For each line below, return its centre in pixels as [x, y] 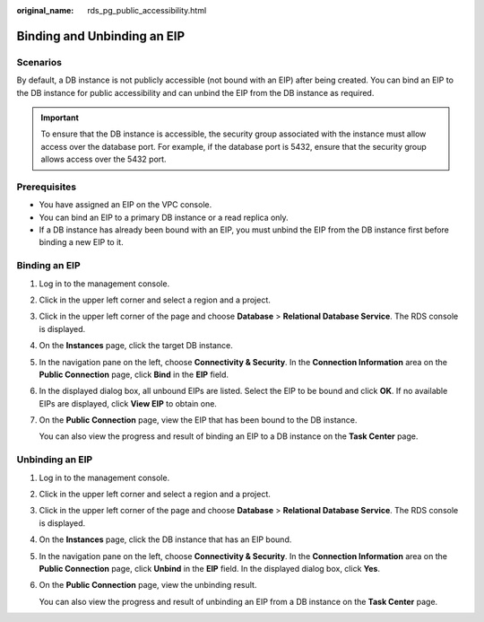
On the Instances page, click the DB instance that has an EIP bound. [165, 539]
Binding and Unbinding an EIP [101, 36]
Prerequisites [46, 187]
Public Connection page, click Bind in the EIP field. [134, 374]
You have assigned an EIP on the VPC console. [125, 205]
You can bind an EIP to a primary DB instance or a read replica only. [164, 217]
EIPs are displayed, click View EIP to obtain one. [128, 403]
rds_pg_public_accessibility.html [147, 10]
